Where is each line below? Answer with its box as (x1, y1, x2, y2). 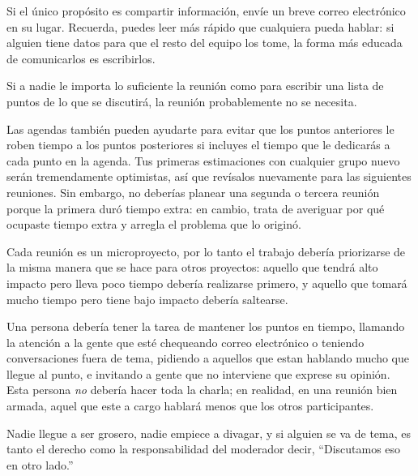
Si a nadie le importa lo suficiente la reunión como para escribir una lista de (6, 77, 384, 94)
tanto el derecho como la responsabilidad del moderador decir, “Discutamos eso (6, 440, 401, 457)
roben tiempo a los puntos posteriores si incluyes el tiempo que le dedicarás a (6, 136, 390, 153)
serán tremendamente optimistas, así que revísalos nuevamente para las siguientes (6, 168, 412, 185)
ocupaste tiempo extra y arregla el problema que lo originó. (6, 216, 301, 233)
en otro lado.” (6, 456, 74, 473)
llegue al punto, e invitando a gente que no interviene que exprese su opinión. (6, 365, 390, 382)
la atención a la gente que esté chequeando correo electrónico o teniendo (6, 333, 365, 350)
